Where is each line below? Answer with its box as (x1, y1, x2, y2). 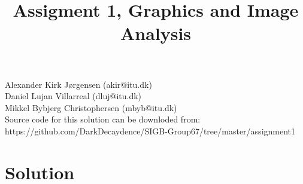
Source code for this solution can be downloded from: (5, 113, 201, 125)
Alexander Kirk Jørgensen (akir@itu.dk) (5, 78, 152, 90)
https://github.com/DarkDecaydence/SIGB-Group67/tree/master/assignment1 (5, 124, 296, 137)
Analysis (120, 21, 192, 45)
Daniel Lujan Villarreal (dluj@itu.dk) (5, 90, 142, 102)
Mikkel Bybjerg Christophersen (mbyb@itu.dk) (5, 101, 177, 114)
